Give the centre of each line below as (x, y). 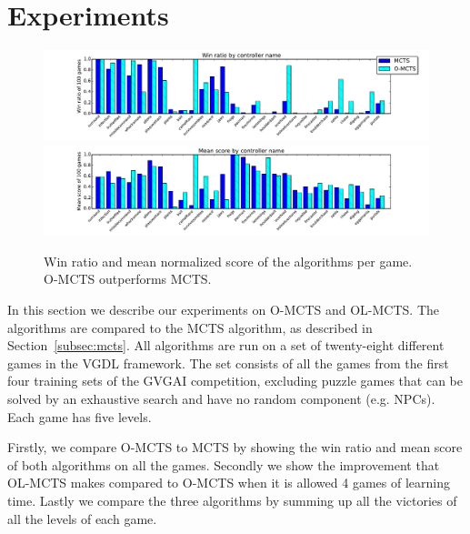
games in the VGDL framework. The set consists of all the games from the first (228, 363)
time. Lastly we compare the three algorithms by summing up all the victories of (232, 500)
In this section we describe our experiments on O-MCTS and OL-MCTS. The (224, 310)
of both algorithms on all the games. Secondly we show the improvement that (224, 464)
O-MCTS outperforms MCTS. (128, 279)
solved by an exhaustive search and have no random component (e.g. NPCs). (221, 399)
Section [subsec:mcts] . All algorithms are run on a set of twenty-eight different (226, 345)
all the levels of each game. (82, 518)
